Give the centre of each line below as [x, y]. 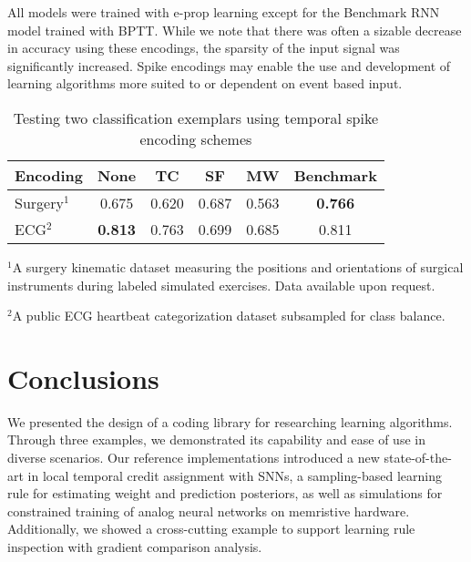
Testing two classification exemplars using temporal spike [195, 118]
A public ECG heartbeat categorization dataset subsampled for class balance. [229, 316]
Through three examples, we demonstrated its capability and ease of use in [216, 439]
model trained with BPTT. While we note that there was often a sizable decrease [235, 30]
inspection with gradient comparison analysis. [135, 547]
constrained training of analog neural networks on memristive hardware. [209, 511]
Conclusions [83, 378]
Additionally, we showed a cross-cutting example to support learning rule [211, 529]
